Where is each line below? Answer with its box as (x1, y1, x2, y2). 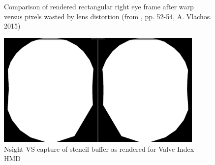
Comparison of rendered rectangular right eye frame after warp (4, 1, 194, 11)
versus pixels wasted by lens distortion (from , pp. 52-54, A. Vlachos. (4, 11, 212, 21)
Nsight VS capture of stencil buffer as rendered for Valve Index (4, 143, 194, 154)
